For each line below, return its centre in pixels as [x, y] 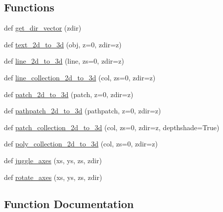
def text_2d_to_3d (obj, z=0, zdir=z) [63, 44]
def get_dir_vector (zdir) [43, 28]
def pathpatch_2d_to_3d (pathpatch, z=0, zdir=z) [83, 111]
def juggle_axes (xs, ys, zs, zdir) [53, 160]
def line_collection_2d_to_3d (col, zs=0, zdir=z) [80, 77]
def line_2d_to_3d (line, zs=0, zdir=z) [64, 61]
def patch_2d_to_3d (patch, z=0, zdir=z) [69, 94]
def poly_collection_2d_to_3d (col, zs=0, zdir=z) [81, 144]
